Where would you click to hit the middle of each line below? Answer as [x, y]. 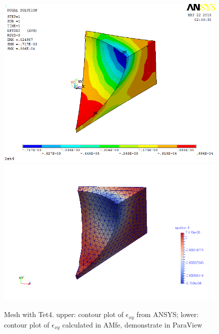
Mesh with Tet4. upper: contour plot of [64, 314]
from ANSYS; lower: [167, 314]
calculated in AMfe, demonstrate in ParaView [132, 324]
